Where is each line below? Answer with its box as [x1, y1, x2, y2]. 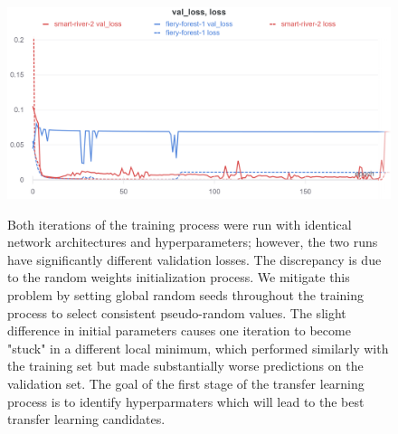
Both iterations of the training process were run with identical [7, 214, 352, 233]
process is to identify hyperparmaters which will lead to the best [7, 392, 365, 410]
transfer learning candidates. [7, 410, 166, 429]
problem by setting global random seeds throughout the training [7, 285, 364, 304]
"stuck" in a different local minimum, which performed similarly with [7, 338, 389, 357]
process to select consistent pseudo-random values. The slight [7, 303, 346, 322]
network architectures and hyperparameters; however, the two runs [7, 232, 378, 251]
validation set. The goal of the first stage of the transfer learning [7, 373, 365, 392]
